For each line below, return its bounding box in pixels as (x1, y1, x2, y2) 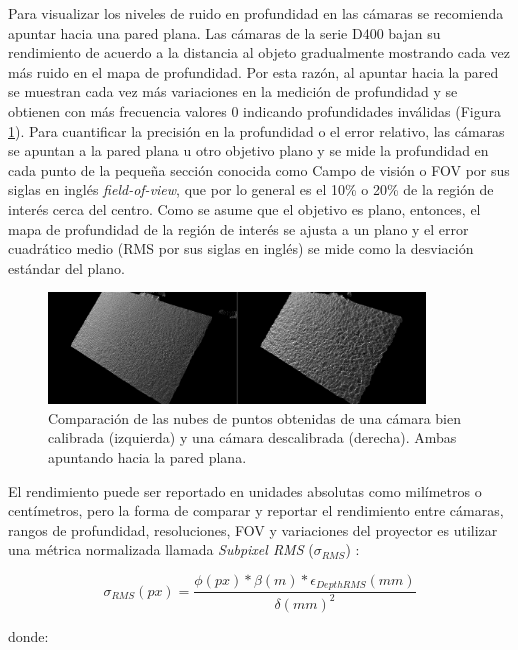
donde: (8, 625, 49, 646)
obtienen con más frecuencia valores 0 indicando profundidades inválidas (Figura (8, 100, 502, 121)
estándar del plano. (8, 257, 125, 278)
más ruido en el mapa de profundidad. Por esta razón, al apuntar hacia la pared (8, 61, 499, 82)
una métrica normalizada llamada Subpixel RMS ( (8, 539, 314, 560)
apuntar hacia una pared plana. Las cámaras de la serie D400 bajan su (8, 22, 441, 43)
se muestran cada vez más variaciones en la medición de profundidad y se (8, 81, 458, 102)
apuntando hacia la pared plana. (48, 446, 247, 467)
